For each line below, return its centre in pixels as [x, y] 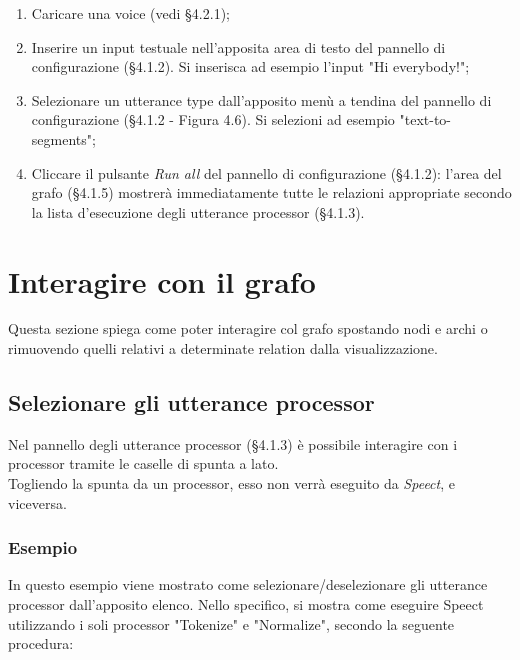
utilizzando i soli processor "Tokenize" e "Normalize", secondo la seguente [231, 623]
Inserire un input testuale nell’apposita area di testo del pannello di [238, 46]
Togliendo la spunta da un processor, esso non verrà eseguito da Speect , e [231, 483]
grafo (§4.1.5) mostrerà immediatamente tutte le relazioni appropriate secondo [271, 192]
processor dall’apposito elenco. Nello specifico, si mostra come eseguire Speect [246, 604]
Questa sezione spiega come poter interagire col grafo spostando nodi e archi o [248, 328]
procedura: [41, 643]
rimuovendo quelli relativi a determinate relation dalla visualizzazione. [223, 348]
